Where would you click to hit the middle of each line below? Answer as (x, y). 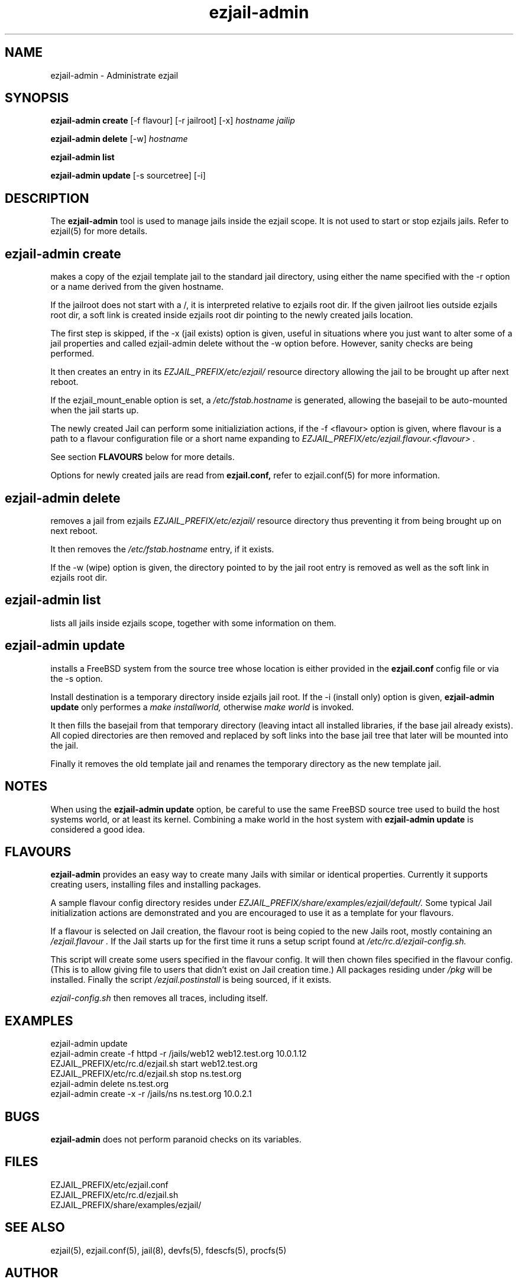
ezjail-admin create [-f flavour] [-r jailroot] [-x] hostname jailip (173, 121)
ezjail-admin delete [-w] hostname (119, 139)
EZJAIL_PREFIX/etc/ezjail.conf (109, 1184)
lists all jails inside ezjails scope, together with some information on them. (193, 623)
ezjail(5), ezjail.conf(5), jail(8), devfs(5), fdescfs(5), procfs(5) (169, 1250)
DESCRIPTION (47, 198)
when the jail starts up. (95, 410)
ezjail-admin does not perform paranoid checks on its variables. (176, 1139)
